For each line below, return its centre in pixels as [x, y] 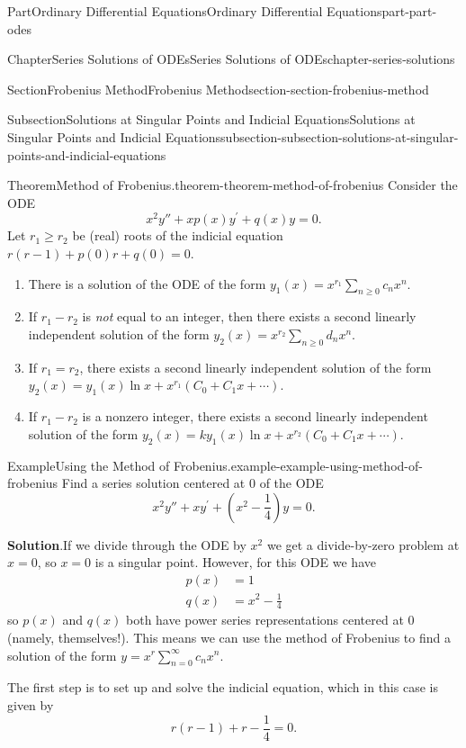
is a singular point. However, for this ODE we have [235, 562]
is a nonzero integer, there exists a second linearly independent [255, 416]
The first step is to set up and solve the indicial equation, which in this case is [223, 687]
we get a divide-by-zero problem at [363, 544]
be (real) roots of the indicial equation [178, 235]
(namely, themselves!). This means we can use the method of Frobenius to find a [229, 637]
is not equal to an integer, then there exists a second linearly [249, 316]
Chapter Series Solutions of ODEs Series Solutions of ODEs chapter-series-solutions [231, 59]
